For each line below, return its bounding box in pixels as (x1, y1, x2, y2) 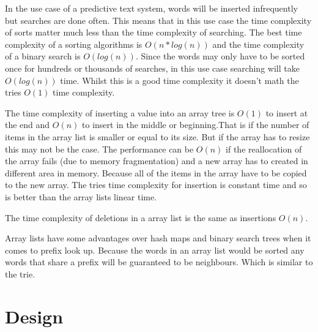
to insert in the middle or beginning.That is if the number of (82, 118, 309, 131)
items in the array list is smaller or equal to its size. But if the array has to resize (5, 130, 310, 143)
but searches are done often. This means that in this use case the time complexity (5, 13, 312, 26)
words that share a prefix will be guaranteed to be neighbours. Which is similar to (5, 255, 313, 268)
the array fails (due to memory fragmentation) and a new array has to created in (5, 154, 308, 167)
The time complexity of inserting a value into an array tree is (5, 106, 235, 119)
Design (5, 303, 64, 328)
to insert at (265, 106, 308, 119)
